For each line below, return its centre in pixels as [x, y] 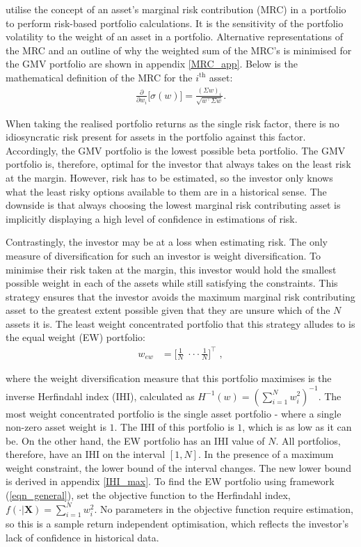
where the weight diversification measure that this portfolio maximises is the [169, 378]
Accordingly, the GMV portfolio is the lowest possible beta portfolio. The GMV [176, 150]
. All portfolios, [308, 440]
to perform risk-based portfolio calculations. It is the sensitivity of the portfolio [175, 23]
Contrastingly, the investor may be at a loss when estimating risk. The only [167, 242]
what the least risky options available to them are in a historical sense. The [166, 191]
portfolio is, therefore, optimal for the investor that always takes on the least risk [178, 164]
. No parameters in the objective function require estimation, [224, 508]
